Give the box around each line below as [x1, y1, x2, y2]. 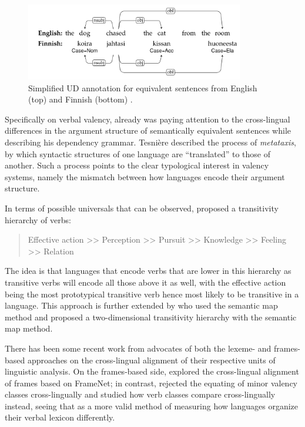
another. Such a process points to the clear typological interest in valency [5, 159, 269, 171]
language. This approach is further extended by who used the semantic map [5, 299, 278, 312]
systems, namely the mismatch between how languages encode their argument [5, 170, 285, 183]
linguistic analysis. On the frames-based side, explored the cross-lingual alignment [5, 365, 299, 378]
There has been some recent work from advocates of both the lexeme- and [5, 342, 272, 354]
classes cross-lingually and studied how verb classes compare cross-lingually [5, 388, 276, 400]
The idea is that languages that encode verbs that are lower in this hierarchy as [5, 264, 291, 277]
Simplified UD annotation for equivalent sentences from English [28, 81, 257, 94]
